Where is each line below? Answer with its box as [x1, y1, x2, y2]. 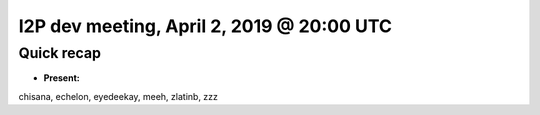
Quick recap [18, 44, 102, 62]
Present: [43, 72, 80, 84]
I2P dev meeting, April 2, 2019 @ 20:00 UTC [18, 15, 392, 37]
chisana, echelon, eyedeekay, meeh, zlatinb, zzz [18, 90, 219, 102]
